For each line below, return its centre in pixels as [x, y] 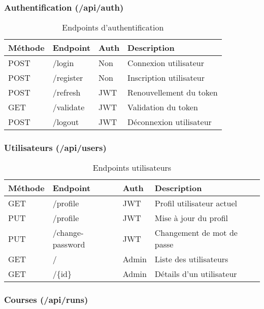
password [69, 244]
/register [68, 78]
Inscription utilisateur [166, 78]
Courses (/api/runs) [46, 300]
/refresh [67, 92]
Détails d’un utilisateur [196, 274]
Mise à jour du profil [191, 218]
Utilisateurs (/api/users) [55, 148]
